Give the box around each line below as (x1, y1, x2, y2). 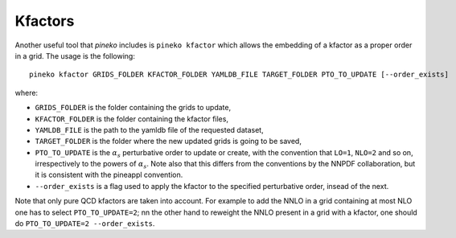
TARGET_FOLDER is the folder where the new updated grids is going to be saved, (35, 137, 302, 146)
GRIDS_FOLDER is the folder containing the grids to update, (35, 103, 232, 113)
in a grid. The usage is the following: (14, 51, 136, 60)
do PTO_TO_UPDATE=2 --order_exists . (14, 219, 155, 228)
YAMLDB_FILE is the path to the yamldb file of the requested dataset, (35, 125, 265, 134)
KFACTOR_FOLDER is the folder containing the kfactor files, (35, 113, 229, 124)
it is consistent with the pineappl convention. (35, 170, 183, 180)
